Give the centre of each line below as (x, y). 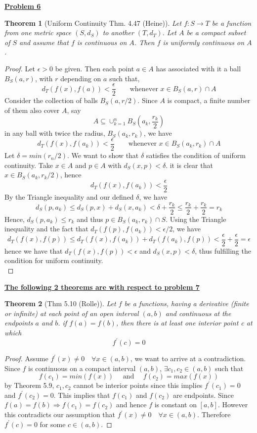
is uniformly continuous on (204, 42)
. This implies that (82, 395)
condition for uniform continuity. (54, 260)
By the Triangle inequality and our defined (69, 196)
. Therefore (214, 414)
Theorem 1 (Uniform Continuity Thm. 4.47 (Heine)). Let (93, 23)
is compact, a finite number (209, 100)
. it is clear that (189, 165)
